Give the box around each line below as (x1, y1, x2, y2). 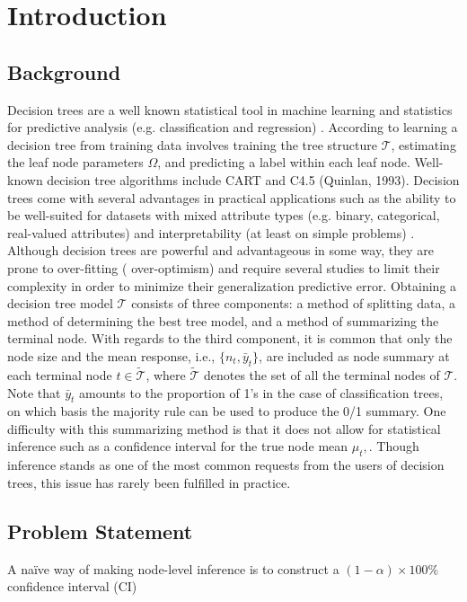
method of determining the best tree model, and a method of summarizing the (7, 311, 439, 330)
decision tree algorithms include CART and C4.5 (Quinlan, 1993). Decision (47, 170, 460, 189)
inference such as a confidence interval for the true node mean (7, 437, 348, 456)
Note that (7, 383, 61, 402)
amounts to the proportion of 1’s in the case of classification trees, (79, 383, 444, 402)
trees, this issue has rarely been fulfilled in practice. (7, 473, 291, 491)
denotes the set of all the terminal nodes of (203, 365, 440, 384)
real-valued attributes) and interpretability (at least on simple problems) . (7, 223, 415, 242)
